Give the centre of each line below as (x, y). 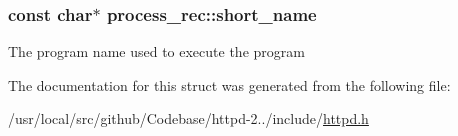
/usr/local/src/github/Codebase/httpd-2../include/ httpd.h (188, 118)
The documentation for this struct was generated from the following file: (229, 84)
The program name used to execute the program (156, 51)
